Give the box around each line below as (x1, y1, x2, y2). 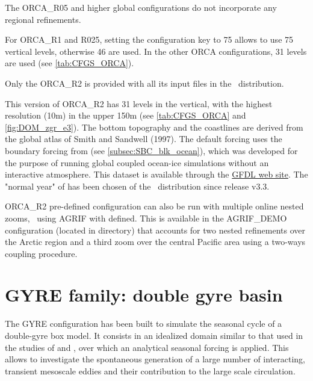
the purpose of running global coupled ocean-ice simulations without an (5, 156, 269, 169)
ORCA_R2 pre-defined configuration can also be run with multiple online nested (5, 200, 304, 212)
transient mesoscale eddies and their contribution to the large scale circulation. (5, 364, 296, 377)
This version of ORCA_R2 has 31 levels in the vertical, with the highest (5, 97, 273, 110)
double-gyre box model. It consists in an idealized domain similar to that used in (5, 329, 303, 341)
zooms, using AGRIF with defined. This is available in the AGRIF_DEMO (5, 211, 287, 224)
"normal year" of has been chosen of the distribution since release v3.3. (5, 179, 270, 192)
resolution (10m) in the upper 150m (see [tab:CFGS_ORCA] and (5, 109, 246, 122)
